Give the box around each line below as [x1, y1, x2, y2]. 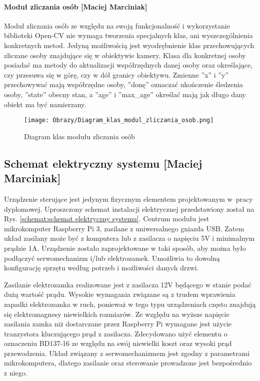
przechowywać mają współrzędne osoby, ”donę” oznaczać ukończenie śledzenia [4, 79, 243, 90]
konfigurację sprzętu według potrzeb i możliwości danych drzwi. [4, 262, 199, 273]
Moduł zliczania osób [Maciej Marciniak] [4, 1, 147, 12]
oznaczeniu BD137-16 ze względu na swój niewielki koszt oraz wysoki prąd [4, 338, 232, 348]
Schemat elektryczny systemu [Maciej [4, 155, 202, 171]
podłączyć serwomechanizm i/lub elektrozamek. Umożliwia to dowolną [4, 252, 220, 263]
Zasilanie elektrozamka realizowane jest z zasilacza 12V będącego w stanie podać [4, 279, 251, 289]
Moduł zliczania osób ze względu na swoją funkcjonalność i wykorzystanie [4, 20, 230, 31]
